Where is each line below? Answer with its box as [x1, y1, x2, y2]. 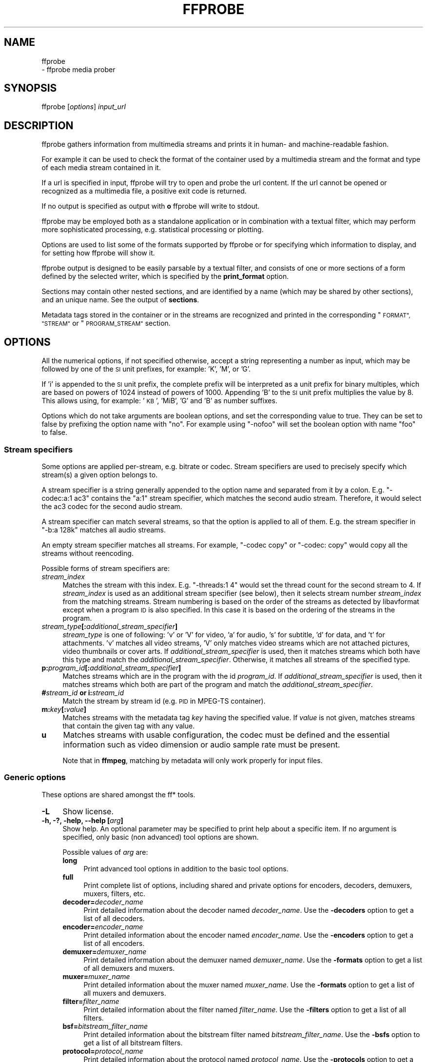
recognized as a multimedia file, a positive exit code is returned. [41, 187, 247, 196]
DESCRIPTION [4, 119, 74, 132]
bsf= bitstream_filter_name [62, 1022, 148, 1030]
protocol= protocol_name [62, 1046, 143, 1055]
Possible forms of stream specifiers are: [41, 564, 170, 572]
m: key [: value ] [41, 705, 87, 713]
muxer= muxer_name [62, 972, 130, 981]
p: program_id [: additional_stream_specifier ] [41, 663, 181, 672]
